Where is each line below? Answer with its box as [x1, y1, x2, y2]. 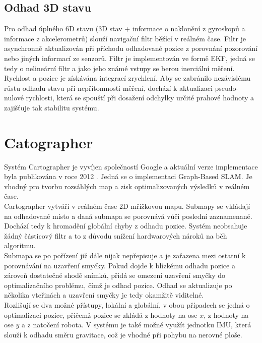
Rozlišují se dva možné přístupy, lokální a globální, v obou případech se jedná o [4, 299, 250, 310]
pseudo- [215, 82, 239, 93]
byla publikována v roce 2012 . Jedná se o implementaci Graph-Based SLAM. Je [4, 171, 252, 182]
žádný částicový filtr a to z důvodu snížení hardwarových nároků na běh [4, 230, 227, 241]
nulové [4, 92, 24, 103]
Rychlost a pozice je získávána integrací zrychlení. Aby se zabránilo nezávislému [4, 73, 251, 83]
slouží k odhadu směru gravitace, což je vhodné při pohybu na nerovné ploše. [4, 329, 242, 339]
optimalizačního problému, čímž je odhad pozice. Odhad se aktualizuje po [4, 279, 232, 290]
